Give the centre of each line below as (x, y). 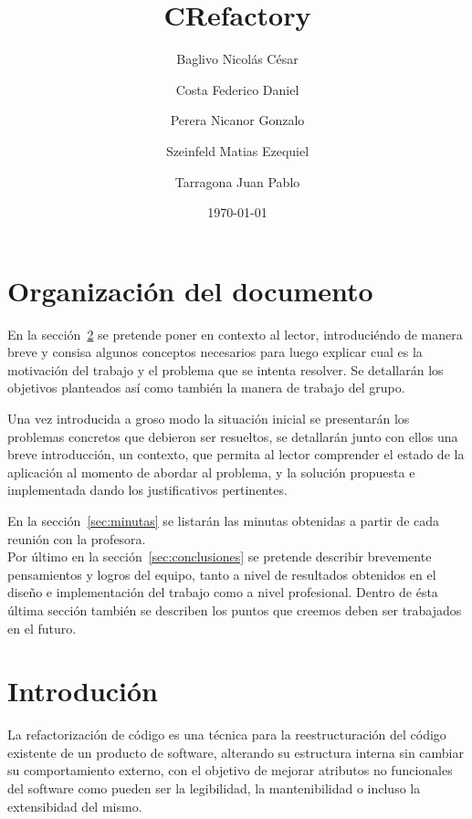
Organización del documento (190, 290)
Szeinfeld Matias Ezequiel (237, 150)
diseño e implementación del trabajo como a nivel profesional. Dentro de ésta (223, 592)
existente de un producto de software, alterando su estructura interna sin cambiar (236, 752)
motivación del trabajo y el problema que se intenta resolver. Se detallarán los (226, 369)
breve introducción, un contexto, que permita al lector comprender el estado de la (236, 454)
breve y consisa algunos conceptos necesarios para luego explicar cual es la (215, 352)
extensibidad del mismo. (75, 806)
